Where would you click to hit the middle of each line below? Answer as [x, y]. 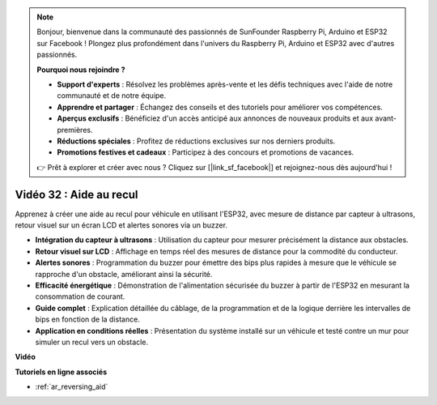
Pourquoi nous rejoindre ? [81, 70]
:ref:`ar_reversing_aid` [72, 387]
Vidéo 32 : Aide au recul [76, 194]
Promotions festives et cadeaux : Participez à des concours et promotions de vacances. [206, 152]
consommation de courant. [80, 296]
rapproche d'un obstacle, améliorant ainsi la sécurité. [124, 274]
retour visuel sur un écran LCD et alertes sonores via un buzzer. [121, 225]
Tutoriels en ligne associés [61, 372]
